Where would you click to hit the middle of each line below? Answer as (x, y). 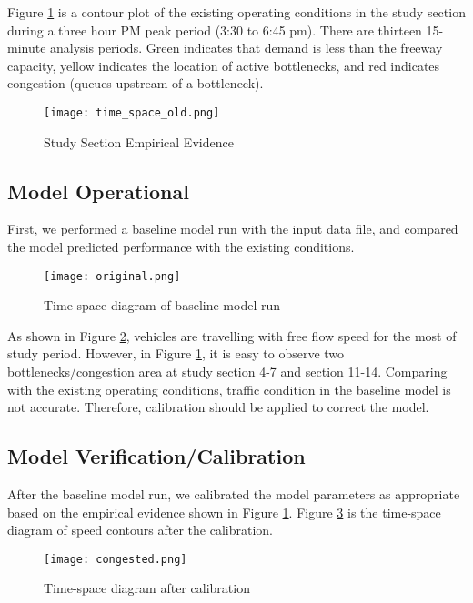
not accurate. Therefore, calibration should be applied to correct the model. (218, 407)
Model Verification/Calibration (156, 456)
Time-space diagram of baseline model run (162, 305)
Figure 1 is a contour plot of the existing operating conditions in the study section (236, 12)
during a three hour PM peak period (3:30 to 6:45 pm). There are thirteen (215, 30)
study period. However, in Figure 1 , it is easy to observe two (176, 353)
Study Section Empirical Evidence (139, 141)
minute (27, 48)
